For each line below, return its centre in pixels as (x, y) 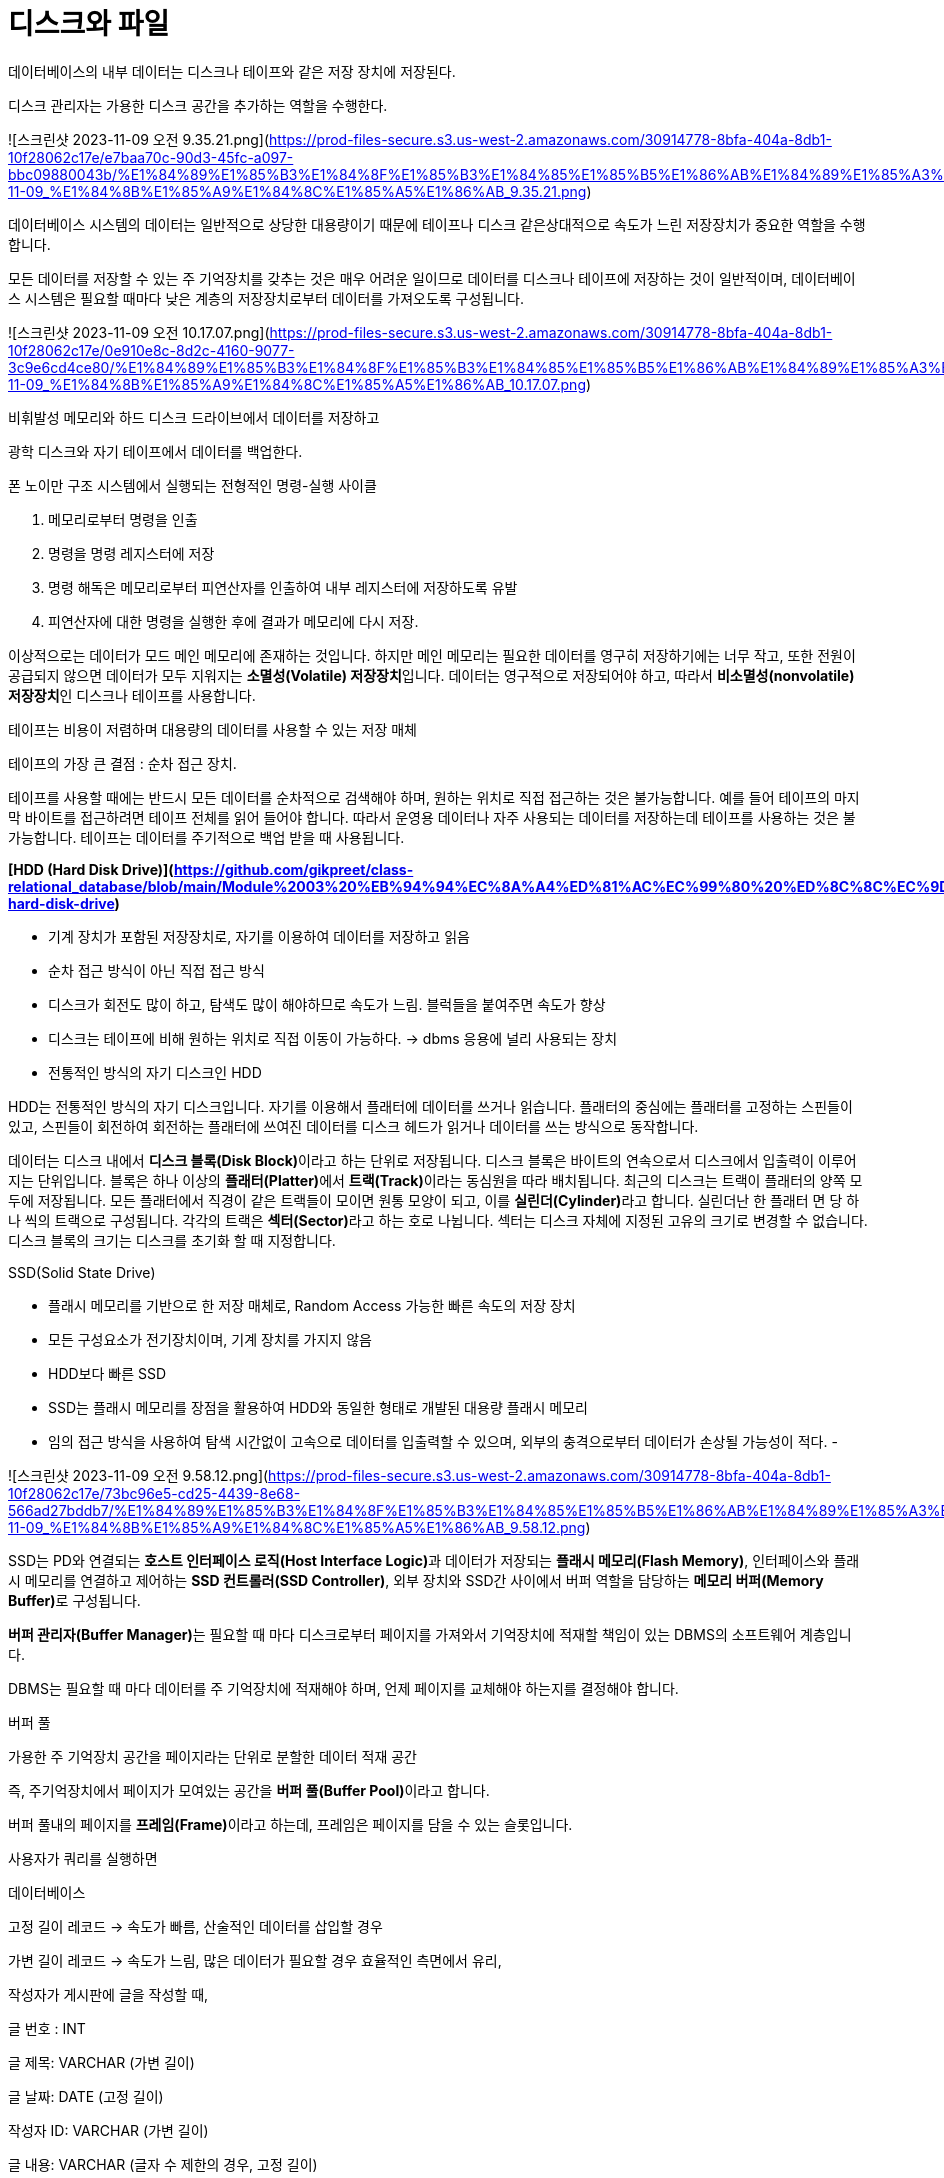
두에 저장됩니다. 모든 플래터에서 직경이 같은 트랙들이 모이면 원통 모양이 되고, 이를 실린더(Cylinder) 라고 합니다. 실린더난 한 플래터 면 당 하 (434, 1200)
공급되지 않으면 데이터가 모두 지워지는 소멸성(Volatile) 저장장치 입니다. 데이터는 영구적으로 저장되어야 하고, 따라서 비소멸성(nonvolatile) (431, 675)
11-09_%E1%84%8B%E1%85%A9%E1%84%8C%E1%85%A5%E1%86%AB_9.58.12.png (297, 1527)
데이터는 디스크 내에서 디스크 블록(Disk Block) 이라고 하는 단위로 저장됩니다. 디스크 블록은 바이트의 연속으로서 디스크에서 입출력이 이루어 (432, 1160)
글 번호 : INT (47, 2028)
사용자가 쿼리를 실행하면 (83, 1858)
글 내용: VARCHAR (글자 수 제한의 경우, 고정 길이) (163, 2164)
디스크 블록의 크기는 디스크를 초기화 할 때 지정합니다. (172, 1240)
